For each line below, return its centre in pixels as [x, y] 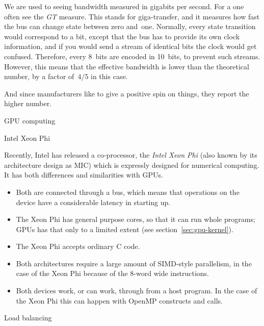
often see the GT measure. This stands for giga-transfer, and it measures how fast [132, 16]
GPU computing [30, 120]
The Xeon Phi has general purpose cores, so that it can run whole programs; [136, 219]
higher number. [28, 103]
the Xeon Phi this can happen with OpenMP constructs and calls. [120, 300]
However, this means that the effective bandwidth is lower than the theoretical [127, 66]
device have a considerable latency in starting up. [93, 202]
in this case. [109, 76]
